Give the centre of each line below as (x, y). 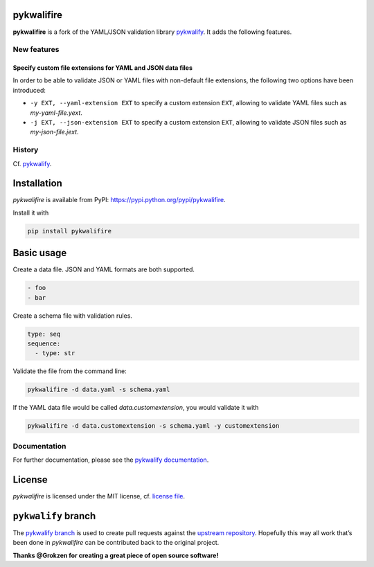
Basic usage (40, 253)
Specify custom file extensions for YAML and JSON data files (103, 68)
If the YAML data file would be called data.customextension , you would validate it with (136, 408)
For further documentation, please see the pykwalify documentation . (111, 460)
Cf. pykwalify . (32, 163)
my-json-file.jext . (54, 132)
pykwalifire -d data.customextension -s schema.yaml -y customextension (153, 426)
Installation (37, 183)
